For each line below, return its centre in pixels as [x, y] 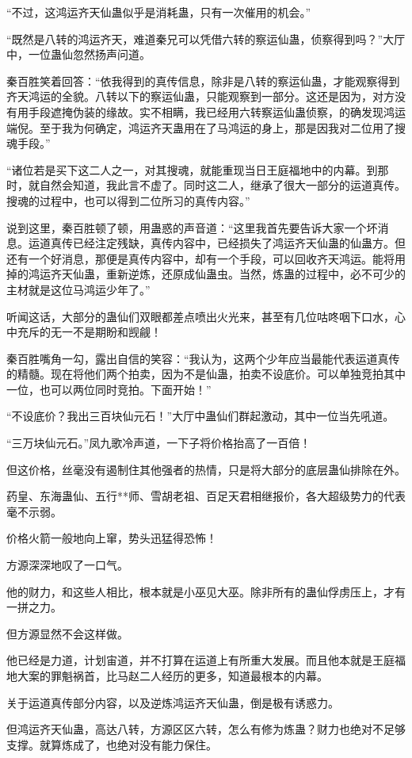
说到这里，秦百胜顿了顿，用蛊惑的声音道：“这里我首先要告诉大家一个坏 [192, 227]
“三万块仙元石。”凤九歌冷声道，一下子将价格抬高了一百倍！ [159, 443]
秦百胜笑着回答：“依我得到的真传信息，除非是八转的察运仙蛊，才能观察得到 [203, 80]
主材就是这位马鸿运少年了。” [78, 289]
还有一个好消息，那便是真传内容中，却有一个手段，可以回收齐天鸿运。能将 [200, 258]
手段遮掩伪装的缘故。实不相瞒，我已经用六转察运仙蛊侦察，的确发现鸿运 [217, 111]
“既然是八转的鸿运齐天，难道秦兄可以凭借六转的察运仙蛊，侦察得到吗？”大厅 [206, 38]
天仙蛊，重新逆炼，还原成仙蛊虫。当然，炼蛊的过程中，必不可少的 [233, 274]
